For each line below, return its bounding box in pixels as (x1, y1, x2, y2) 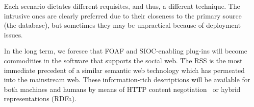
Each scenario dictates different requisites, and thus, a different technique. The (4, 1, 240, 11)
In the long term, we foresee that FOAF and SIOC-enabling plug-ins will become (4, 46, 248, 56)
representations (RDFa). (4, 93, 76, 104)
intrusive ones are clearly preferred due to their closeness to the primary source (4, 10, 242, 20)
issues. (4, 29, 23, 39)
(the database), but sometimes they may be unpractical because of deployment (4, 20, 241, 30)
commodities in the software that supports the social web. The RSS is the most (4, 55, 243, 65)
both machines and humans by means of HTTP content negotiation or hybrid (4, 84, 241, 94)
